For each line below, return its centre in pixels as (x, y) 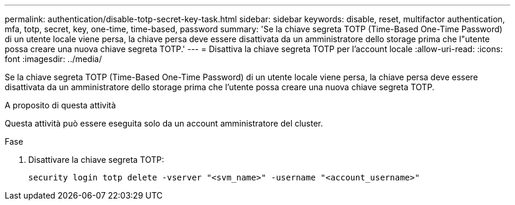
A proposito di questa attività (61, 105)
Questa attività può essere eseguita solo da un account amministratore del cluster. (164, 123)
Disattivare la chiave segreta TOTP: (96, 160)
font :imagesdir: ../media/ (53, 59)
